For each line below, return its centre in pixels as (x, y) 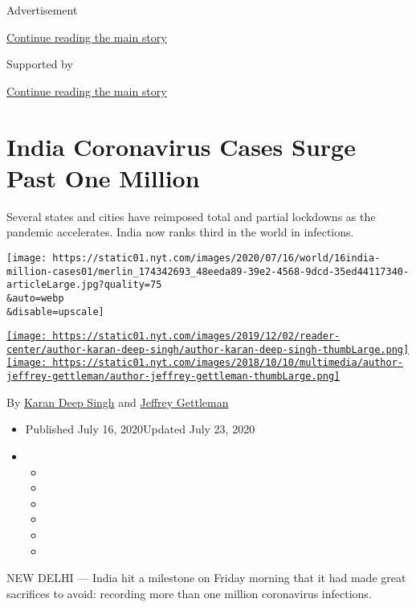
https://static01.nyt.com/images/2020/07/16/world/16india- (216, 258)
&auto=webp (35, 298)
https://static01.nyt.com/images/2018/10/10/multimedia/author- (228, 363)
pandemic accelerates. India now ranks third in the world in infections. (180, 232)
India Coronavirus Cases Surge (181, 146)
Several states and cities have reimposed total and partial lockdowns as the (191, 216)
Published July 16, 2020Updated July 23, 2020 (140, 429)
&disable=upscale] (55, 312)
